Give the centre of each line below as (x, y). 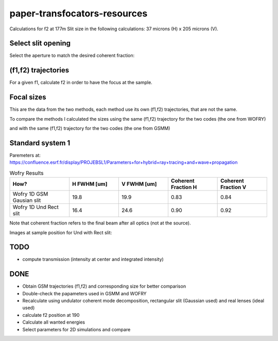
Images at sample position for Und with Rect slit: (61, 232)
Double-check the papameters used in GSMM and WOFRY (84, 293)
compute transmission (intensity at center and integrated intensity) (93, 259)
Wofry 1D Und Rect (36, 207)
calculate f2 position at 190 (51, 315)
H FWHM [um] (90, 184)
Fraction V (233, 187)
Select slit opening (40, 43)
